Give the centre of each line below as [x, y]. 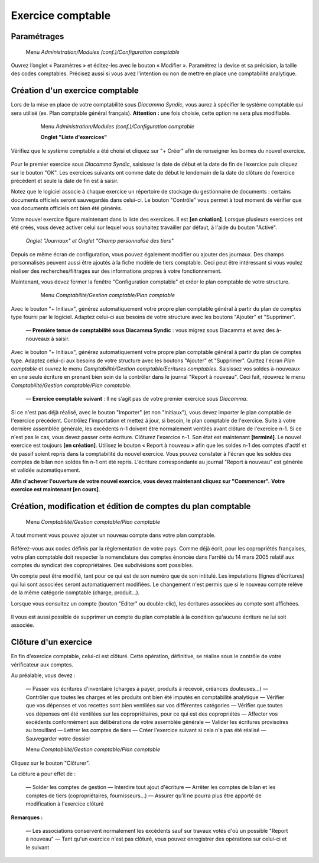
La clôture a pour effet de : [43, 774]
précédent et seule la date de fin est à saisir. [65, 181]
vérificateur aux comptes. [42, 664]
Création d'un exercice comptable [75, 91]
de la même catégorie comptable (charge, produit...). [75, 592]
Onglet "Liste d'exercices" [74, 137]
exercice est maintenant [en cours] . [56, 490]
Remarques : [27, 817]
